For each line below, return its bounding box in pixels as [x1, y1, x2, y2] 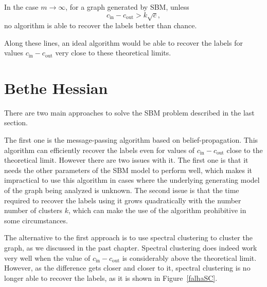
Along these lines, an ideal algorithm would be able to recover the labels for [4, 37, 243, 48]
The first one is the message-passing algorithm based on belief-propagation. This [4, 135, 258, 145]
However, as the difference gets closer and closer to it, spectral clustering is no [4, 262, 251, 273]
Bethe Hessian [4, 77, 108, 98]
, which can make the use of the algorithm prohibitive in [68, 205, 246, 216]
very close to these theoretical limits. [55, 47, 171, 58]
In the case [4, 2, 39, 12]
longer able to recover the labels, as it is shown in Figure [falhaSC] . [4, 272, 218, 283]
